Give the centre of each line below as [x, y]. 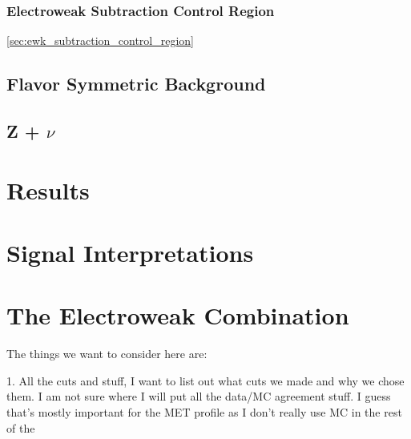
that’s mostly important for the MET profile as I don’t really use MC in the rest [204, 412]
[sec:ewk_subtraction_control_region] [101, 40]
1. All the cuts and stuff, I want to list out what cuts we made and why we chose [205, 380]
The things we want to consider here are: [107, 354]
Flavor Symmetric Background [136, 84]
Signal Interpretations [130, 252]
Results [48, 189]
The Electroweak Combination [178, 315]
